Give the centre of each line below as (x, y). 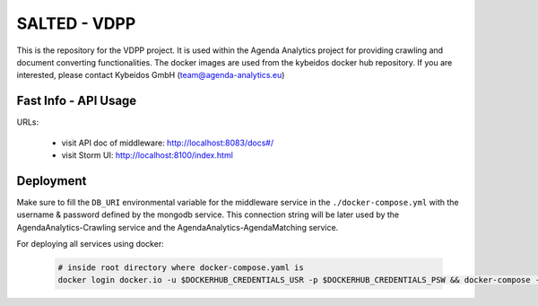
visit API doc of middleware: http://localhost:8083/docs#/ (167, 143)
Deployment (52, 181)
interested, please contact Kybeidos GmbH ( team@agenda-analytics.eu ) (151, 75)
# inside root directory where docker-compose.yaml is (181, 268)
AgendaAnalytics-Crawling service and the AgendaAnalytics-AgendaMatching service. (178, 227)
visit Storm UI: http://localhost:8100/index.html (147, 155)
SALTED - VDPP (76, 23)
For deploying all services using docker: (91, 244)
